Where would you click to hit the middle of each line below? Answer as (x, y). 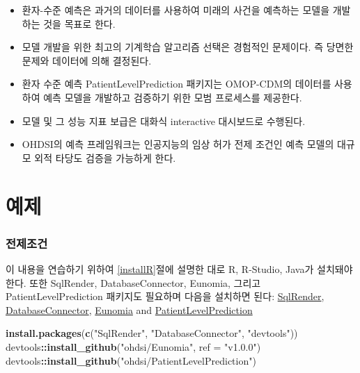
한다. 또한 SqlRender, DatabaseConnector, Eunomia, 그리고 (133, 282)
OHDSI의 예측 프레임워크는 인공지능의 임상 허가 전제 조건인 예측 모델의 (178, 144)
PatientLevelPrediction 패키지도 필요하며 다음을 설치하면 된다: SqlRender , (165, 296)
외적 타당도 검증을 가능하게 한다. (105, 157)
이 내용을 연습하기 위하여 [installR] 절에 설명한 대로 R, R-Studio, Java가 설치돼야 (179, 268)
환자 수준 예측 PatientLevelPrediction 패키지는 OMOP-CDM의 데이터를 (177, 84)
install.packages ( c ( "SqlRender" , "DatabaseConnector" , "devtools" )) (152, 333)
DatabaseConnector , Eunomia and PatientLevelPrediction (129, 309)
